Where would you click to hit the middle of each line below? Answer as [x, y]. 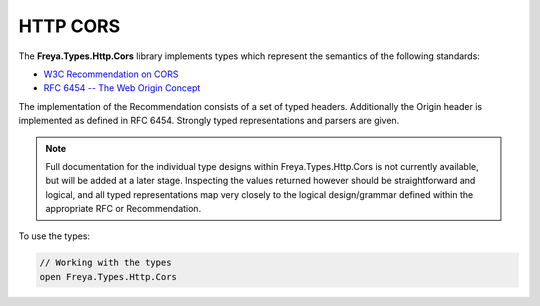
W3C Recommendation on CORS [111, 74]
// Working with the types [105, 263]
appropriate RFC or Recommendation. [123, 209]
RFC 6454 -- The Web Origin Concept [122, 88]
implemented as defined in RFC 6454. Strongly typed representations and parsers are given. [209, 121]
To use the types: [54, 236]
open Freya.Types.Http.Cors [108, 276]
